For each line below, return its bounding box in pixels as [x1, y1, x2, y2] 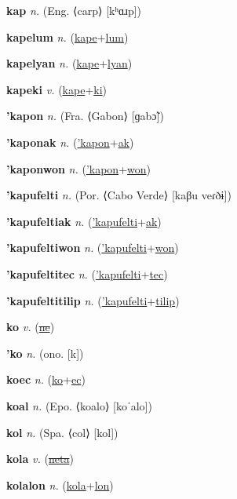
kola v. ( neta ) [6, 450, 74, 467]
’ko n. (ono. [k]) [6, 344, 84, 361]
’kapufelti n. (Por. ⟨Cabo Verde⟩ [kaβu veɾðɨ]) [6, 187, 232, 203]
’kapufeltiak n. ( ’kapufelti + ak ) [6, 213, 162, 229]
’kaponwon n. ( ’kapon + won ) [6, 160, 151, 177]
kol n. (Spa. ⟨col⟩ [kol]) [6, 424, 118, 440]
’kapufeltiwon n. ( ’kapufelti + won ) [6, 239, 179, 256]
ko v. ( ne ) [6, 319, 55, 335]
